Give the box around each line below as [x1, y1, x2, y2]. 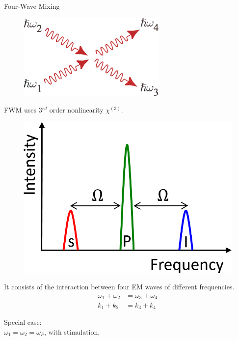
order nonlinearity [49, 105, 104, 115]
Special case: [4, 316, 42, 327]
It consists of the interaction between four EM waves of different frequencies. [4, 282, 235, 292]
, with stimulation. [44, 326, 100, 337]
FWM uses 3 [4, 105, 42, 115]
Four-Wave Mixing [4, 1, 60, 11]
